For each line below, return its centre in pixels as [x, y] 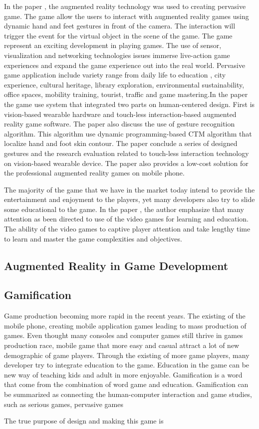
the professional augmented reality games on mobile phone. [94, 173]
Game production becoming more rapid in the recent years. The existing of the [125, 316]
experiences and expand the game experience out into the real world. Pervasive [125, 65]
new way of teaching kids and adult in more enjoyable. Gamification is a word [123, 374]
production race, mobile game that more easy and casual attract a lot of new [122, 345]
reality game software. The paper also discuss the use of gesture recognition [120, 124]
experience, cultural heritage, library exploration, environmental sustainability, [124, 84]
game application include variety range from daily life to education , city [115, 75]
